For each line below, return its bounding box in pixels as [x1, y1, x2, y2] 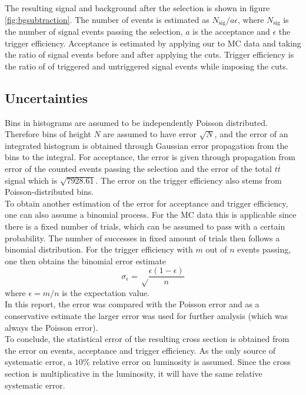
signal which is [5, 174, 58, 186]
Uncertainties [5, 88, 88, 107]
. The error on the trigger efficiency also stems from [95, 174, 282, 186]
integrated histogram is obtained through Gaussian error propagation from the [5, 139, 288, 151]
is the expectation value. [62, 286, 150, 298]
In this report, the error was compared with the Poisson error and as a [5, 298, 260, 310]
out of [205, 243, 227, 255]
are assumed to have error [103, 128, 197, 140]
